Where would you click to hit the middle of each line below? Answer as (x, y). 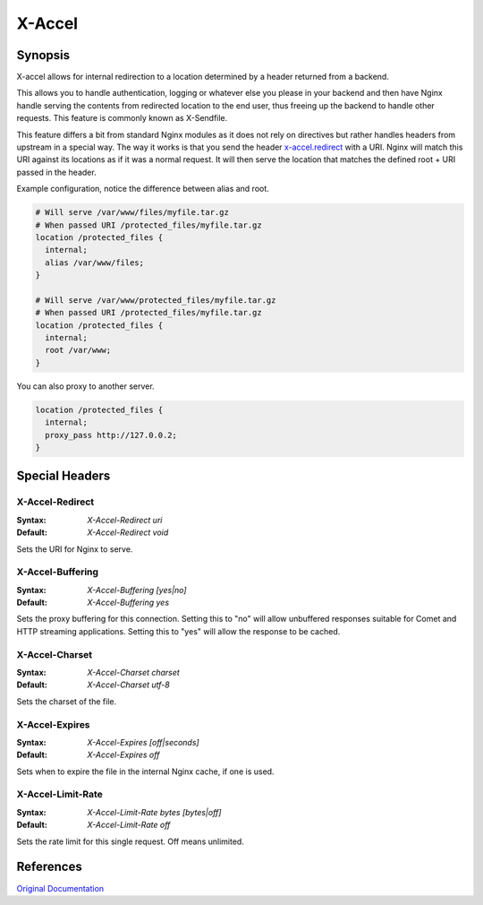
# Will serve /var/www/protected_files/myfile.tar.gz (156, 300)
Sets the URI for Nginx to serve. (75, 549)
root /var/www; (78, 350)
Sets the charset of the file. (66, 701)
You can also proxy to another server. (86, 386)
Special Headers (64, 476)
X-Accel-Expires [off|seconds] (144, 742)
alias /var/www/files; (95, 263)
